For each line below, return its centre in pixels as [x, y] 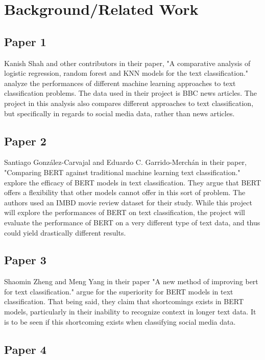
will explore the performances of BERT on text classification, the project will [125, 212]
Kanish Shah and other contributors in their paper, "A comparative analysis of [127, 63]
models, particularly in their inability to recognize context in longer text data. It [130, 312]
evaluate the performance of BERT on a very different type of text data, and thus [132, 222]
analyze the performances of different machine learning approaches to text [120, 83]
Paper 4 [25, 349]
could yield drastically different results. [65, 232]
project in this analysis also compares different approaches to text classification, [129, 103]
